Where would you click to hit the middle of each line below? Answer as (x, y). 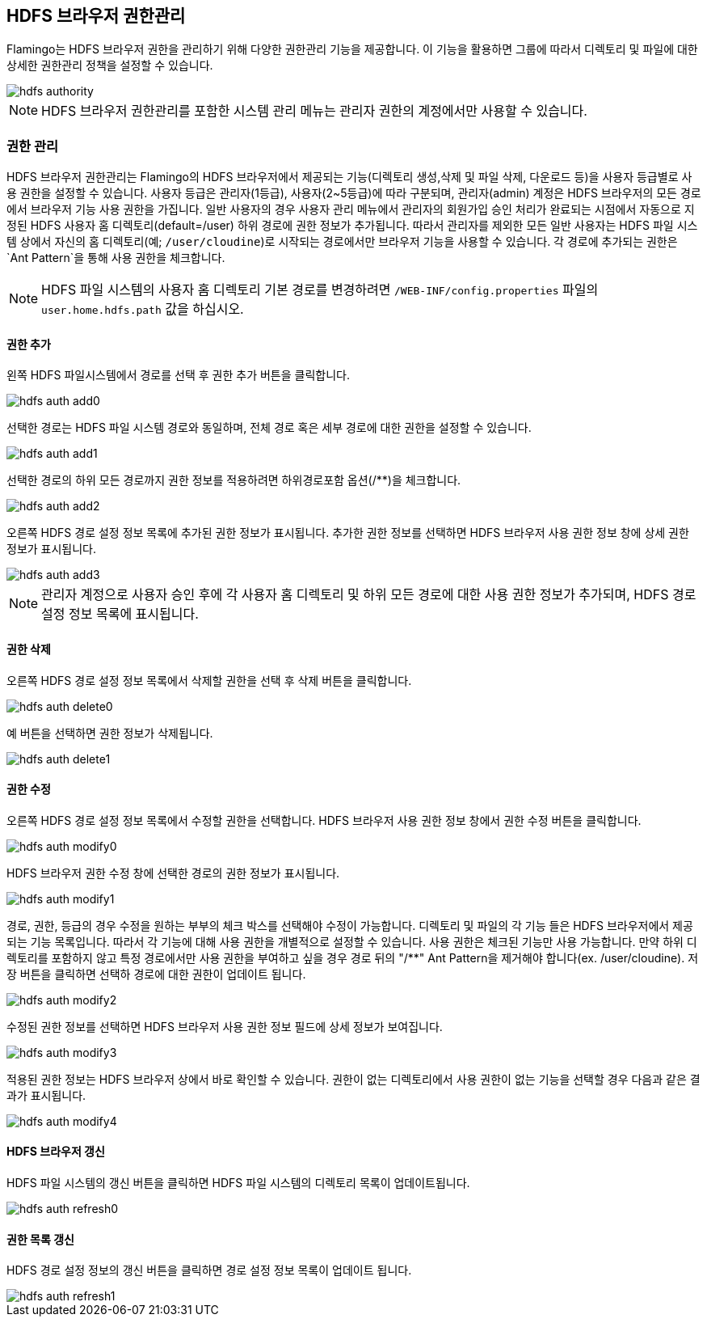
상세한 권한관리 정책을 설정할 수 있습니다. (110, 66)
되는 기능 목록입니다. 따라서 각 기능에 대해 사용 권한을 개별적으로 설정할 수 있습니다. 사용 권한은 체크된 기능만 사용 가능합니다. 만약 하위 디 (352, 941)
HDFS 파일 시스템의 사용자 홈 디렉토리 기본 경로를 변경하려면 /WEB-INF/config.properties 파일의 (320, 290)
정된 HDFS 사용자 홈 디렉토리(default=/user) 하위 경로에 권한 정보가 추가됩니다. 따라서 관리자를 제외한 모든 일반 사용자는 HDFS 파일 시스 (352, 226)
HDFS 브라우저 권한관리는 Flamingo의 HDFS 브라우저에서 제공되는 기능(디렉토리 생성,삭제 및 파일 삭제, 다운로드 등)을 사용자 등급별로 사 (349, 177)
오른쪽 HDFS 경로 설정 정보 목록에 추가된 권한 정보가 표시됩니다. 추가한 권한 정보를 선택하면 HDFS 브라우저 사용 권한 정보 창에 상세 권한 (348, 533)
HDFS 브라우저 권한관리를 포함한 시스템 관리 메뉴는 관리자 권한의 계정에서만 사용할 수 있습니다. (314, 111)
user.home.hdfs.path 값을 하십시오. (143, 309)
